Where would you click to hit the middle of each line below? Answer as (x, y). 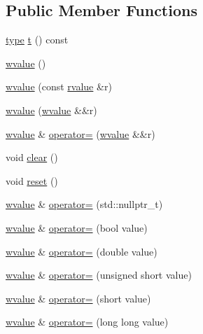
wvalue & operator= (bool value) (77, 227)
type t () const (37, 40)
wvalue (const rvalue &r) (59, 86)
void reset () (32, 180)
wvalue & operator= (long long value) (87, 322)
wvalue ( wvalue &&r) (51, 110)
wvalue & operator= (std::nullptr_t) (84, 204)
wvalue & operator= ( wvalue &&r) (80, 133)
